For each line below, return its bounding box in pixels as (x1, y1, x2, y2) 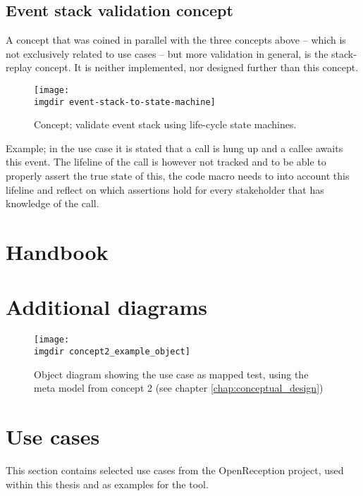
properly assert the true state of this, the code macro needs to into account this (6, 168, 350, 183)
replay (6, 60, 32, 75)
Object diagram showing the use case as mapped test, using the (34, 366, 309, 381)
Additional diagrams (6, 292, 207, 321)
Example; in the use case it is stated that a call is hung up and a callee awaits (6, 140, 343, 155)
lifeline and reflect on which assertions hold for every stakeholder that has (6, 182, 324, 197)
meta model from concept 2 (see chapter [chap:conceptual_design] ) (34, 380, 324, 395)
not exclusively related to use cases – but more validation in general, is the (6, 46, 328, 61)
